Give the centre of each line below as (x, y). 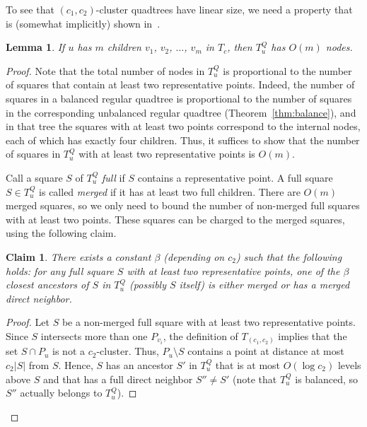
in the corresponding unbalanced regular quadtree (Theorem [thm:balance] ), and (181, 112)
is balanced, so (327, 379)
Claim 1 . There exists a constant (78, 256)
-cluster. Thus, (128, 351)
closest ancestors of (47, 285)
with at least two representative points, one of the (233, 270)
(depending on (194, 256)
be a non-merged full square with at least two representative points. (209, 322)
